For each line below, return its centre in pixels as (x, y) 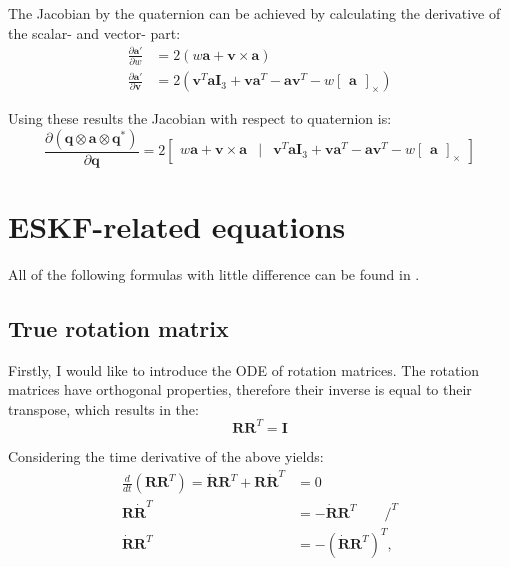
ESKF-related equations (177, 225)
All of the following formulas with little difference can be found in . (214, 273)
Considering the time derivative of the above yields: (166, 455)
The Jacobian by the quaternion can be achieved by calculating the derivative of (254, 13)
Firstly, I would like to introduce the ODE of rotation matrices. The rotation (244, 369)
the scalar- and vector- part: (94, 32)
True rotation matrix (118, 327)
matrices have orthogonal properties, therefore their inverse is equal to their (240, 389)
